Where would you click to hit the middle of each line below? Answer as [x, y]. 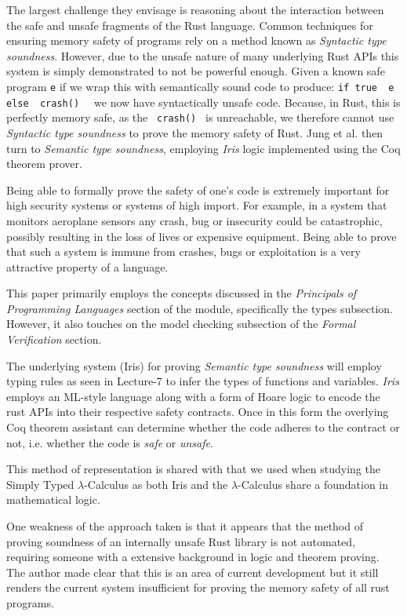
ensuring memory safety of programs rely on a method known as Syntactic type [196, 40]
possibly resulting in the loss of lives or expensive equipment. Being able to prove [202, 236]
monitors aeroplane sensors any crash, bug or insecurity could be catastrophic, [194, 220]
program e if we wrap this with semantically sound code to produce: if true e [200, 86]
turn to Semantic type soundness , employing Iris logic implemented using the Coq [203, 148]
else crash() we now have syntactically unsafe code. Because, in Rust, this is [203, 102]
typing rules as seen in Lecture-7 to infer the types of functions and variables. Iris [203, 381]
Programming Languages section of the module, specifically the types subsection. [200, 308]
